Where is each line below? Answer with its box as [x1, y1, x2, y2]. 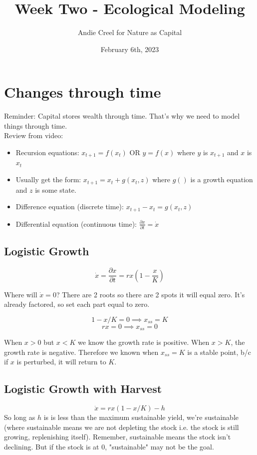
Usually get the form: [15, 174, 81, 185]
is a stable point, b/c [187, 346, 251, 357]
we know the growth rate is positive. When [78, 337, 210, 347]
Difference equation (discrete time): [15, 201, 124, 212]
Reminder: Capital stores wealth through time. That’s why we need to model [4, 111, 240, 121]
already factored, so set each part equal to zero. [4, 299, 150, 309]
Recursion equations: [15, 147, 79, 158]
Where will [4, 289, 37, 299]
